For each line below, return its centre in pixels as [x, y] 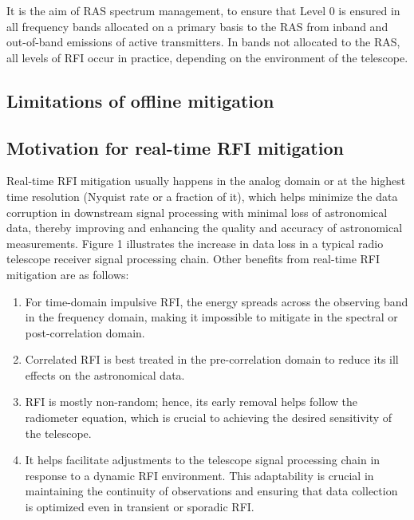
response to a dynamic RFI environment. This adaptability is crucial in [199, 475]
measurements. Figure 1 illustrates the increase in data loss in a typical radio [195, 243]
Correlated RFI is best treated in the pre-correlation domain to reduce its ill [212, 359]
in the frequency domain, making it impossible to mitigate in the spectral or [211, 317]
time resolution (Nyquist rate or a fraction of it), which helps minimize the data [202, 196]
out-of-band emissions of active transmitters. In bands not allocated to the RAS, [203, 42]
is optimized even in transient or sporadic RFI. [140, 507]
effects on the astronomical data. [105, 374]
